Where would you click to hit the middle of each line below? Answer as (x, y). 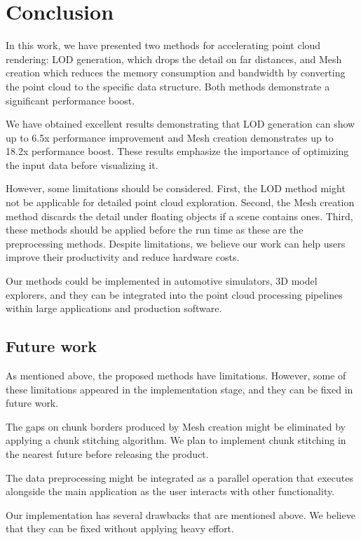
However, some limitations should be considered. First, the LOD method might (176, 188)
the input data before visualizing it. (82, 164)
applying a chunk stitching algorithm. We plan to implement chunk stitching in (176, 440)
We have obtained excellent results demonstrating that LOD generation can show (180, 124)
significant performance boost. (70, 100)
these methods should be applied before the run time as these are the (155, 230)
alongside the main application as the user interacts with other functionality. (170, 491)
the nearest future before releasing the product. (107, 453)
